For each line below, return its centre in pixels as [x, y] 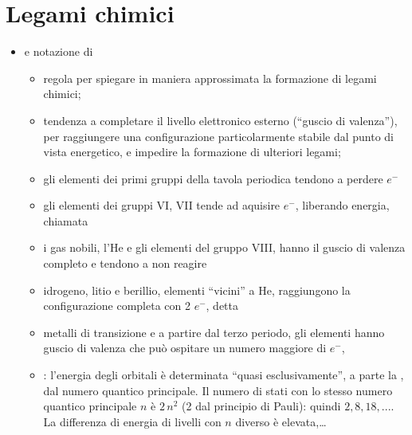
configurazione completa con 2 [117, 306]
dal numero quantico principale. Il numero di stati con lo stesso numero [218, 390]
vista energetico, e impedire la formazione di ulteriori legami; [192, 152]
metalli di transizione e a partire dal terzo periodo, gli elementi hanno [214, 332]
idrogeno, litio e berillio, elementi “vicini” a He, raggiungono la [197, 290]
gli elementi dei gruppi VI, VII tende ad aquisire [162, 205]
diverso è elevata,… [281, 421]
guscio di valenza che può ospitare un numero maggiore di [185, 348]
